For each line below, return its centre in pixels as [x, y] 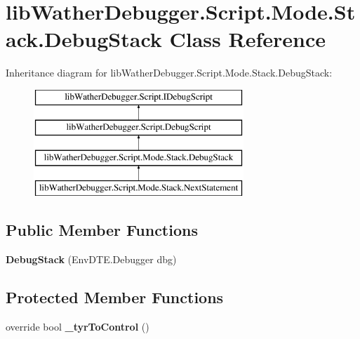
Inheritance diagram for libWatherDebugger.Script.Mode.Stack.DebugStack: [169, 73]
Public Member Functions [102, 230]
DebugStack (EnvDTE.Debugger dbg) [91, 259]
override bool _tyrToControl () [78, 326]
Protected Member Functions [115, 297]
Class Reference [248, 39]
